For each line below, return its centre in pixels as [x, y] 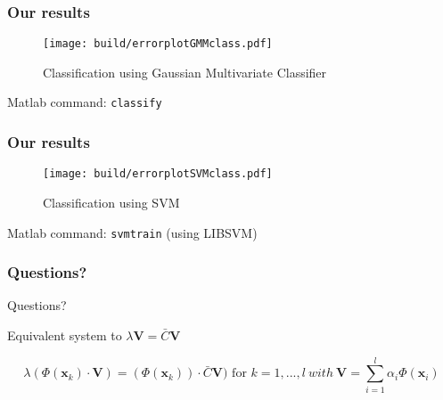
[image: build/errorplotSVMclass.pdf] [158, 174]
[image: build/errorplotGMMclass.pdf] [158, 44]
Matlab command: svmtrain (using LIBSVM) [132, 232]
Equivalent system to [65, 335]
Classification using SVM [111, 202]
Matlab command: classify [85, 102]
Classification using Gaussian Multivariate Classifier [185, 72]
